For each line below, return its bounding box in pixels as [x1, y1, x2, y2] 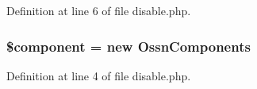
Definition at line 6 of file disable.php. [6, 2, 191, 18]
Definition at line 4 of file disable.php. [6, 67, 191, 83]
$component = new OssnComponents [6, 36, 251, 56]
